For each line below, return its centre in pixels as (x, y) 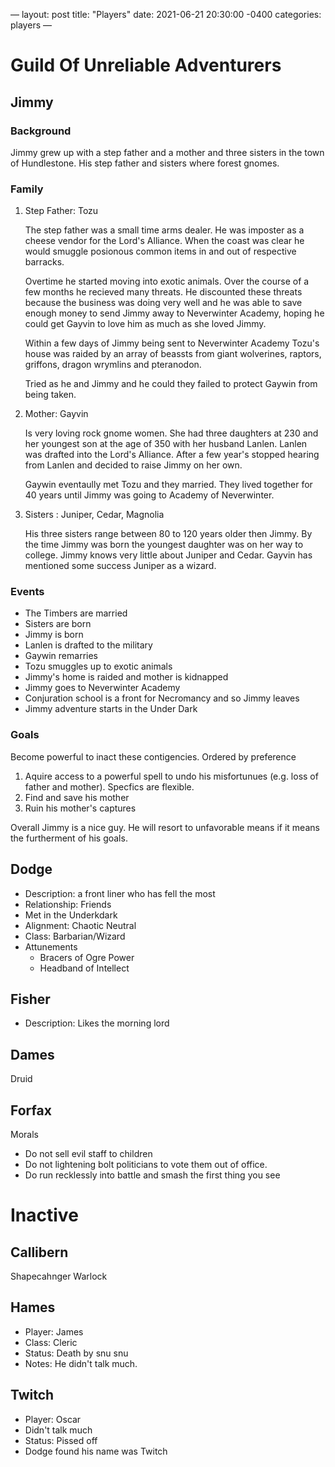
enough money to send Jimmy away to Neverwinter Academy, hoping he (174, 313)
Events (27, 592)
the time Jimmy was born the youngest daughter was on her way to (164, 545)
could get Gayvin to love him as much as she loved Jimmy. (145, 324)
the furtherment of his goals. (69, 838)
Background (41, 131)
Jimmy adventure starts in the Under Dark (111, 709)
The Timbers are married (76, 613)
